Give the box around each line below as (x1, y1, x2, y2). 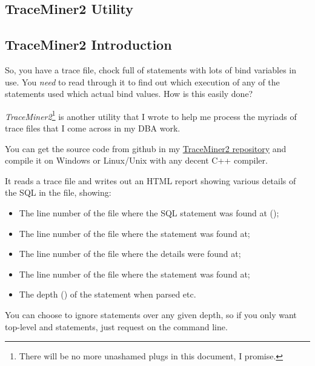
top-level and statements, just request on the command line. (5, 320, 228, 333)
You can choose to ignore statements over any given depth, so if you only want (5, 308, 297, 321)
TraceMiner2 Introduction (5, 35, 172, 54)
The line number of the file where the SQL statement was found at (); (19, 206, 279, 219)
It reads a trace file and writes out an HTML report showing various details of (5, 174, 296, 187)
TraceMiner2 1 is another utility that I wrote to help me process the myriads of (5, 108, 297, 122)
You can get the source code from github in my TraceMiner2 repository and (5, 142, 287, 155)
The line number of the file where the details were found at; (19, 247, 241, 260)
